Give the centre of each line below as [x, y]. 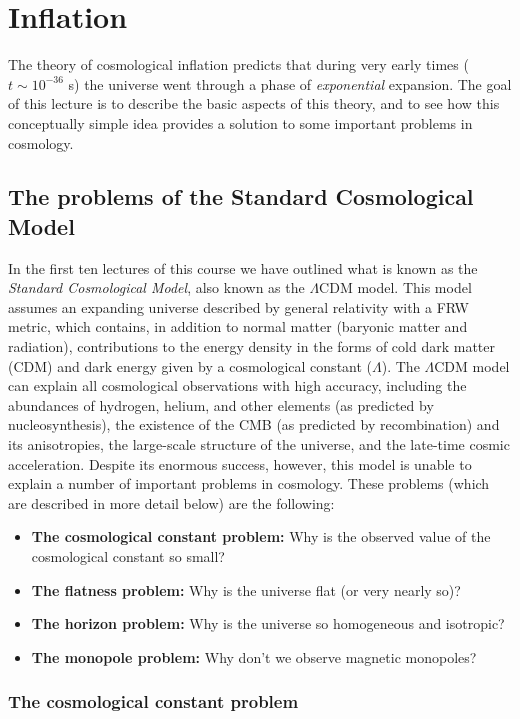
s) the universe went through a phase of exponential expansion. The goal [290, 83]
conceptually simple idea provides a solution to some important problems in [240, 122]
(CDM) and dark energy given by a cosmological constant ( [190, 365]
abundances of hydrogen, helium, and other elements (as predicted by [221, 404]
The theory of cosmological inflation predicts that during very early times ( [238, 64]
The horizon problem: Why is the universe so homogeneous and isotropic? [268, 623]
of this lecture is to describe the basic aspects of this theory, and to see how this [254, 103]
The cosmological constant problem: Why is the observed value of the [261, 536]
